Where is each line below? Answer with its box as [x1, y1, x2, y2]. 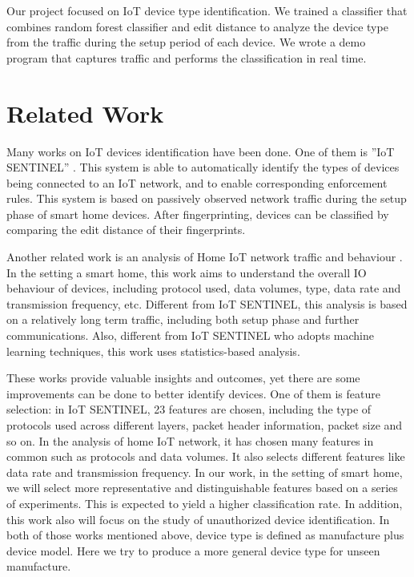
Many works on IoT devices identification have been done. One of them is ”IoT [6, 143, 395, 159]
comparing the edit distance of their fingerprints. [6, 221, 246, 238]
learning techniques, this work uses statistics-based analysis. [6, 342, 300, 359]
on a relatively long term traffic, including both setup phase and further [6, 311, 360, 328]
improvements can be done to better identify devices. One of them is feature [6, 385, 380, 401]
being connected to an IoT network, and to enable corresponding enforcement [6, 174, 388, 191]
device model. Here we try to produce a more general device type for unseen [6, 542, 380, 559]
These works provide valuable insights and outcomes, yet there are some [6, 369, 360, 386]
